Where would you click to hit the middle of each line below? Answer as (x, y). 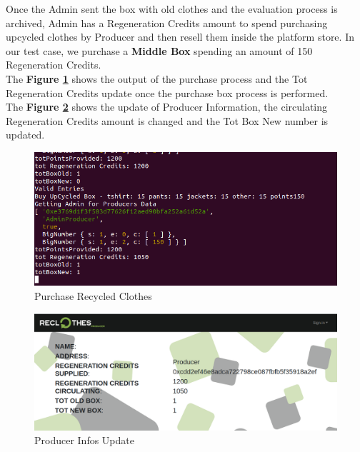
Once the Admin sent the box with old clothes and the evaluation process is (172, 9)
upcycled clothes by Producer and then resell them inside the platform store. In (180, 37)
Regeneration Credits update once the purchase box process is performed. (167, 92)
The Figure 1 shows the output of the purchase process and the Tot (157, 78)
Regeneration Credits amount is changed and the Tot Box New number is (167, 120)
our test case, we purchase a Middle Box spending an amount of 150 (159, 50)
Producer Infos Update (84, 440)
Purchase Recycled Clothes (93, 295)
